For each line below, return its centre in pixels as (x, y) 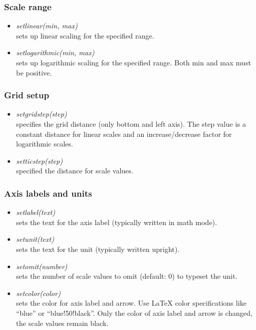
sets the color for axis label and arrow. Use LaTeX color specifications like (131, 303)
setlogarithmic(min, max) (55, 52)
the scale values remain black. (62, 323)
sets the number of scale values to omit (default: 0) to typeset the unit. (127, 276)
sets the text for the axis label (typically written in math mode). (117, 222)
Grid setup (27, 95)
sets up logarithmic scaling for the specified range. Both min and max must (134, 62)
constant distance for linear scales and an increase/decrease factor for (124, 134)
